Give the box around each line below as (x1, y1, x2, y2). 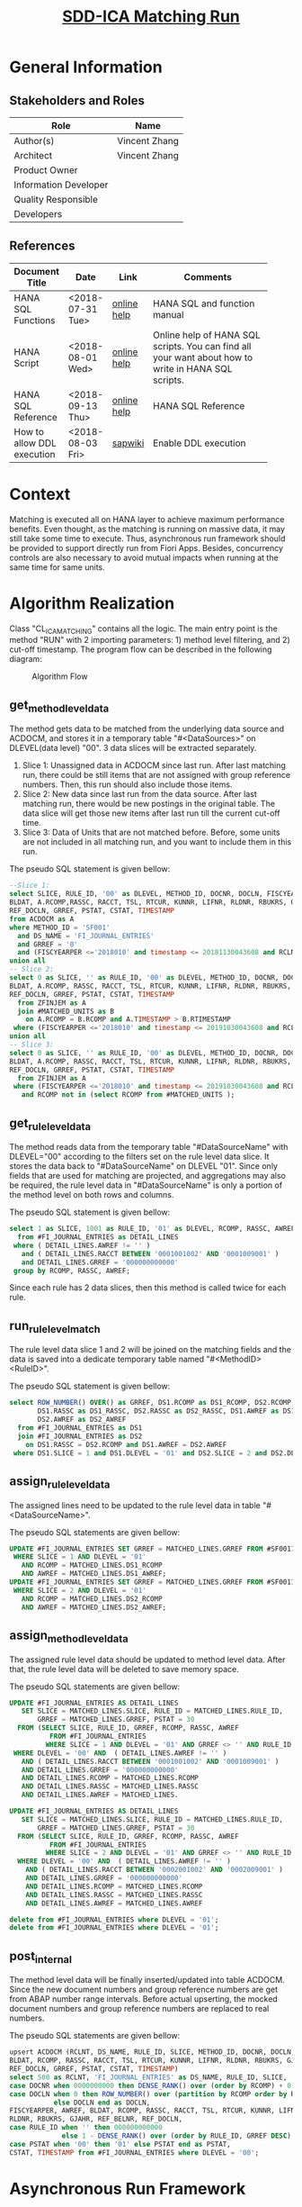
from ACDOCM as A (9, 914, 75, 924)
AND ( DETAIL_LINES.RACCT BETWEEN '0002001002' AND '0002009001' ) (25, 1866, 283, 1875)
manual (152, 308, 184, 321)
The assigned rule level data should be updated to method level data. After (9, 1654, 286, 1665)
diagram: (9, 654, 42, 665)
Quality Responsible (13, 194, 99, 205)
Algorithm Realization (9, 592, 175, 613)
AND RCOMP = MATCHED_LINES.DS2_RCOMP (21, 1594, 164, 1604)
